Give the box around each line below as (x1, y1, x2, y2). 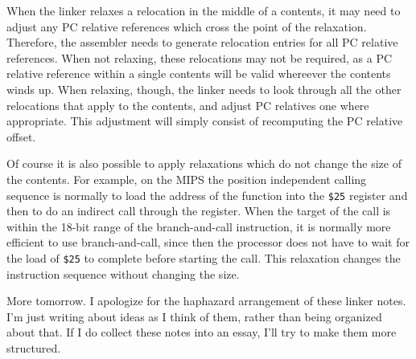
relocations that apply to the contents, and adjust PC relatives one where (6, 96, 369, 113)
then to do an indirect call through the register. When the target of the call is (6, 202, 391, 219)
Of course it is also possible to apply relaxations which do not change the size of (6, 155, 402, 172)
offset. (6, 128, 36, 145)
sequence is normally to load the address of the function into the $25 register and (6, 186, 408, 203)
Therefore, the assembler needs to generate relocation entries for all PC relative (6, 34, 398, 51)
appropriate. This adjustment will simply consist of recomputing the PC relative (6, 112, 403, 129)
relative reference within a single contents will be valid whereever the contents (6, 65, 391, 82)
